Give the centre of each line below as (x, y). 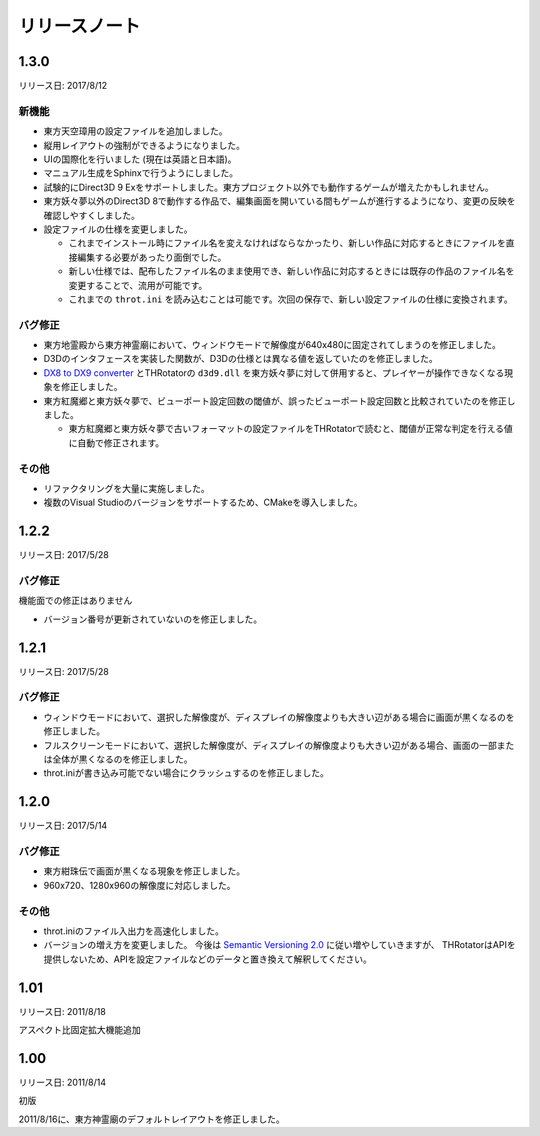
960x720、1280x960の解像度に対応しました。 (139, 885)
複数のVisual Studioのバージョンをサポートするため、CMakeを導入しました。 (203, 502)
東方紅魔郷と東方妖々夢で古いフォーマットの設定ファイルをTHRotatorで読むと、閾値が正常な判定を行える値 (291, 429)
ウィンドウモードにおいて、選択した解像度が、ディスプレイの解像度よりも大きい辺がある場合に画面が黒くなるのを (279, 717)
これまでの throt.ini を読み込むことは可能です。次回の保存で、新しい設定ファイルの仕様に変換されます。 (291, 299)
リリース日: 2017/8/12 (63, 86)
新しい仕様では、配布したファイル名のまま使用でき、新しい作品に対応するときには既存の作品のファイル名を (291, 271)
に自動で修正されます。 (116, 442)
